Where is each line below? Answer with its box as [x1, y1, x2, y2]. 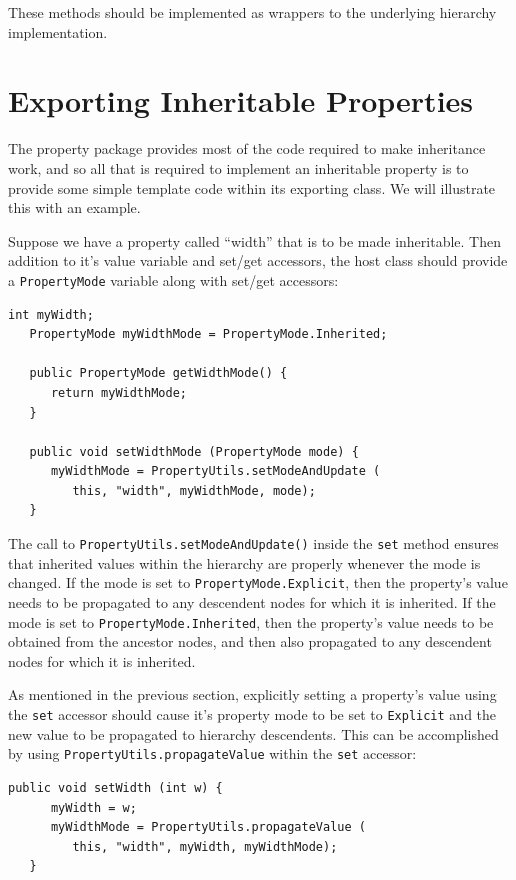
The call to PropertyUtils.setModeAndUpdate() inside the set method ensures [8, 533, 499, 554]
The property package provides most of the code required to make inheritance [8, 138, 486, 159]
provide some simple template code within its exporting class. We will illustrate [8, 177, 496, 198]
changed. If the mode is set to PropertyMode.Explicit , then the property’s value [8, 572, 508, 593]
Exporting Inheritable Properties [8, 80, 474, 121]
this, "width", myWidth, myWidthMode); [72, 839, 338, 854]
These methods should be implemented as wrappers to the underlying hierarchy [8, 2, 497, 22]
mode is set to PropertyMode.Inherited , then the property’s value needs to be [8, 611, 494, 632]
